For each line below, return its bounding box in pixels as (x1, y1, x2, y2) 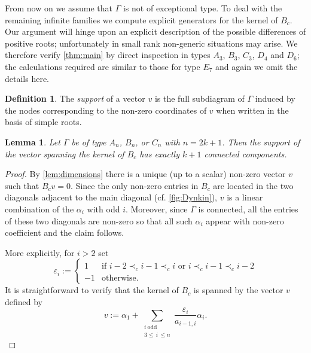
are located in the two (213, 179, 294, 191)
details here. (5, 72, 50, 84)
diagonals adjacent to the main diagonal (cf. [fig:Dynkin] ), (5, 191, 218, 203)
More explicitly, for (5, 246, 75, 258)
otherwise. (102, 273, 139, 282)
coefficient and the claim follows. (5, 226, 124, 239)
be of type (71, 135, 106, 148)
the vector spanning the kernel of (5, 147, 124, 160)
